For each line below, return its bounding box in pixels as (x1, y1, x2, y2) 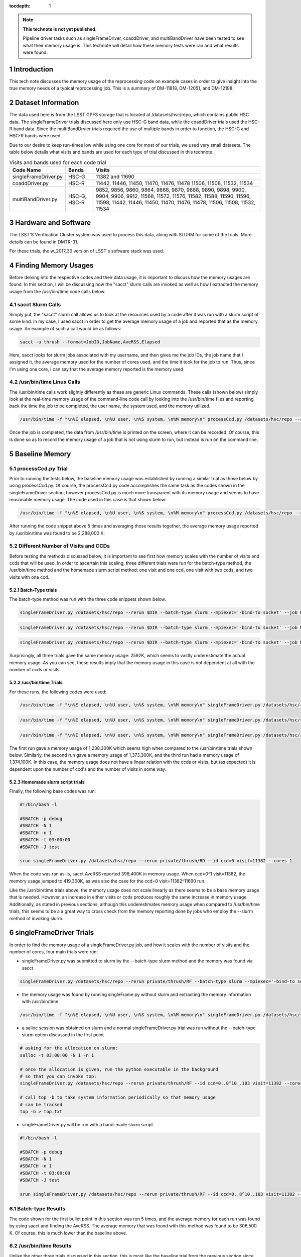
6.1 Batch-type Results (9, 1205, 66, 1212)
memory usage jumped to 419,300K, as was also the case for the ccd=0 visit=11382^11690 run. (9, 878, 206, 884)
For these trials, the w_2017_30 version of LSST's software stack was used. (9, 248, 165, 254)
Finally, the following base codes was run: (9, 788, 96, 794)
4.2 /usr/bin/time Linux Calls (9, 379, 80, 386)
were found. (23, 49, 48, 55)
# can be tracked (20, 1102, 63, 1107)
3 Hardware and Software (9, 219, 91, 227)
